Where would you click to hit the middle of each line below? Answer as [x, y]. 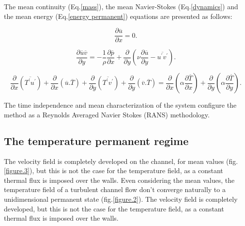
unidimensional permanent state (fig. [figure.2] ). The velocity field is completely [121, 199]
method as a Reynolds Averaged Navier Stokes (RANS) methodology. [107, 114]
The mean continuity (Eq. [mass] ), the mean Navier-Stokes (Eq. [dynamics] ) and [121, 6]
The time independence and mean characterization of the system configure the [120, 105]
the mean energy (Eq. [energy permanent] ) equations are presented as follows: [118, 16]
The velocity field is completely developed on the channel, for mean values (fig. [121, 161]
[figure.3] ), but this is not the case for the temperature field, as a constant [114, 170]
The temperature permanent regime [96, 140]
